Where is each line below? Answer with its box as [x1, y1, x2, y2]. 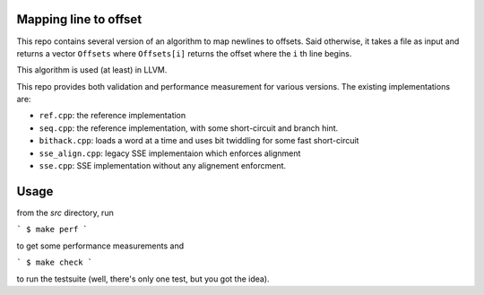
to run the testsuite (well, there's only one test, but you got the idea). [16, 273, 270, 284]
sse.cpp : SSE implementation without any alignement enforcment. [39, 161, 287, 171]
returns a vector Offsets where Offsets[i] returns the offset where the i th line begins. [16, 48, 352, 58]
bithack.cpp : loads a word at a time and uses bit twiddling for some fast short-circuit [39, 135, 359, 146]
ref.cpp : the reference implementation [39, 110, 186, 121]
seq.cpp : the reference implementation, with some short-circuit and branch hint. [39, 122, 339, 134]
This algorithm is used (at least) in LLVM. [16, 65, 168, 75]
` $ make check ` [16, 257, 93, 268]
